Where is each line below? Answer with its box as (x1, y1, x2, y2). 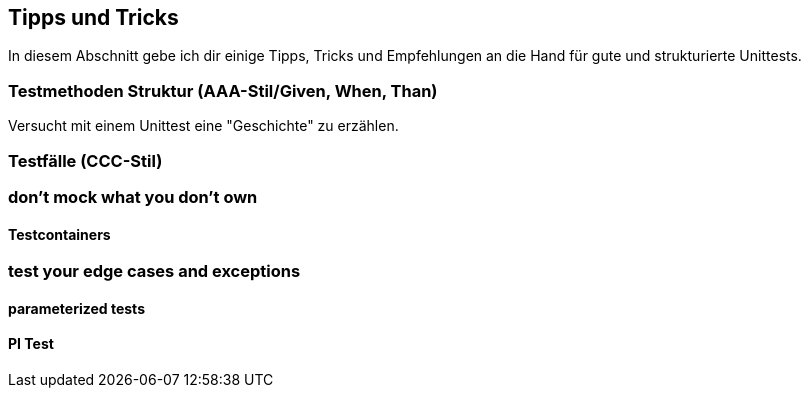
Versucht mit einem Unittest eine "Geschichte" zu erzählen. (8, 117, 399, 135)
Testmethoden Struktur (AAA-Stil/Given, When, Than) (8, 80, 438, 101)
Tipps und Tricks (8, 5, 179, 30)
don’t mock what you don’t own (8, 186, 258, 207)
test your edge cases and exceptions (8, 261, 301, 282)
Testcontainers (8, 225, 111, 243)
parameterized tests (8, 299, 145, 317)
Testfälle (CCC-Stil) (8, 150, 163, 171)
